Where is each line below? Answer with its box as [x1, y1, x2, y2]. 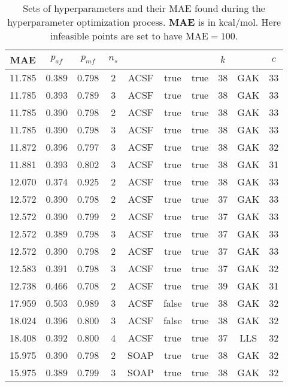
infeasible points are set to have [50, 29, 183, 42]
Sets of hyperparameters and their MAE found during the [23, 1, 265, 15]
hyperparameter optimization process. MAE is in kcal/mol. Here [7, 15, 281, 29]
